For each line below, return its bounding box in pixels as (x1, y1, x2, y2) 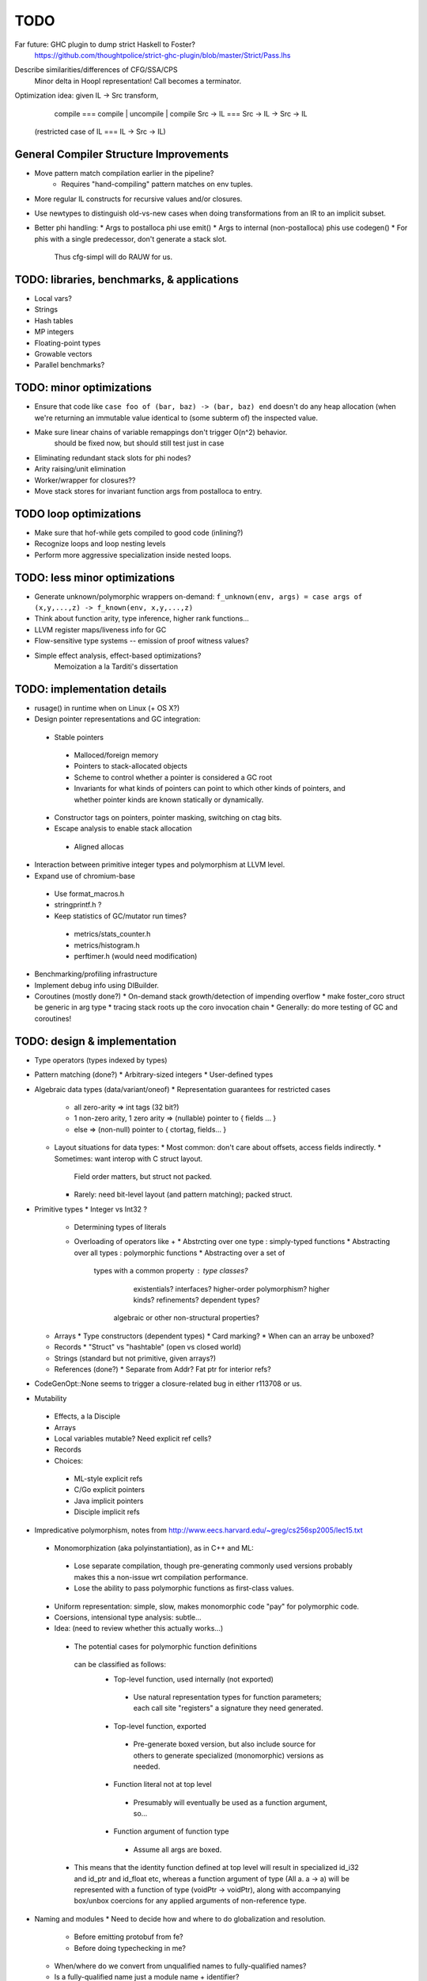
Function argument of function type (113, 1826, 229, 1836)
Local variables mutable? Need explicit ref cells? (54, 1433, 212, 1443)
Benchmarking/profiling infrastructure (34, 969, 158, 979)
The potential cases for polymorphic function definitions (74, 1641, 257, 1651)
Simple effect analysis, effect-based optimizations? (34, 651, 202, 660)
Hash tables (34, 315, 74, 325)
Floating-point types (34, 338, 101, 348)
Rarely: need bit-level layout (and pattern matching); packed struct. (74, 1189, 293, 1200)
